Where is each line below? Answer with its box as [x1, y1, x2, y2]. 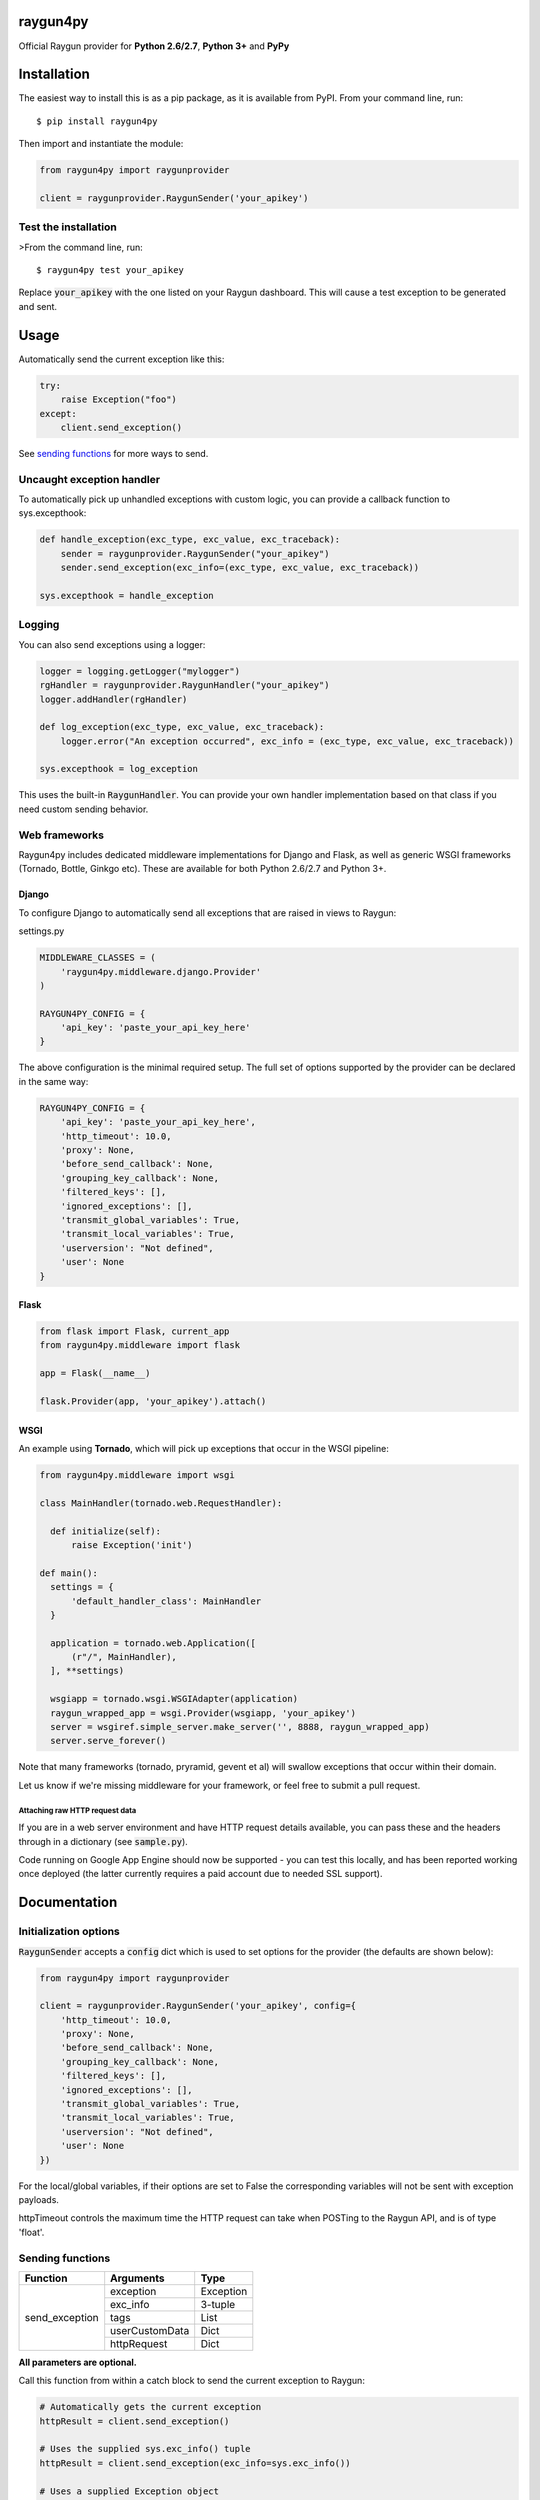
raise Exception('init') [71, 1539, 194, 1550]
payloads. [18, 2193, 60, 2205]
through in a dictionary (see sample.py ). [18, 1835, 189, 1847]
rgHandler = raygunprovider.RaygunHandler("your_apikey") [39, 680, 330, 691]
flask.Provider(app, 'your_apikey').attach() [39, 1396, 267, 1407]
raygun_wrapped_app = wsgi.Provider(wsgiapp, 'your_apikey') [50, 1707, 357, 1719]
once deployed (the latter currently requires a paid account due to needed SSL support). [18, 1868, 383, 1880]
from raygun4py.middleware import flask [39, 1340, 240, 1351]
